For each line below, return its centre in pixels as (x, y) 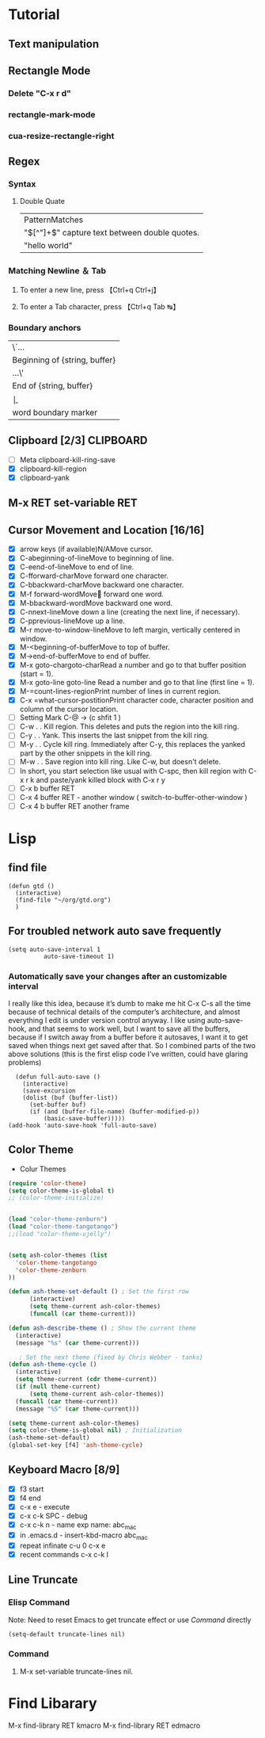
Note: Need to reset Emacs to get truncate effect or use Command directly (130, 1620)
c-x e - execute (45, 1507)
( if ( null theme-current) (58, 1387)
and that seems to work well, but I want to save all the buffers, (129, 1028)
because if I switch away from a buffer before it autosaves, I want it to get (128, 1037)
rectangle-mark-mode (52, 114)
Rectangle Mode (49, 70)
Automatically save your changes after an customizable (118, 976)
